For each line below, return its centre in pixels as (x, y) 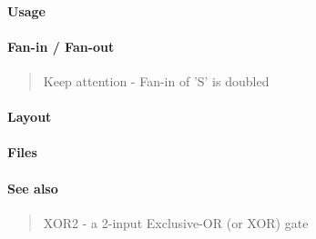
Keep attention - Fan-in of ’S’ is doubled (156, 80)
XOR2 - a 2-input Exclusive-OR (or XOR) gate (176, 222)
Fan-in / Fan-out (61, 46)
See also (33, 188)
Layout (30, 117)
